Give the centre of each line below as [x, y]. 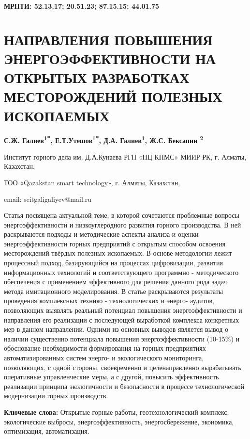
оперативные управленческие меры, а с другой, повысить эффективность [111, 377]
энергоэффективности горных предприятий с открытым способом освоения [115, 243]
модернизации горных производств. [56, 396]
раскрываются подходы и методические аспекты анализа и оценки [101, 234]
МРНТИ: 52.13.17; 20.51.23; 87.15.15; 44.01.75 [82, 6]
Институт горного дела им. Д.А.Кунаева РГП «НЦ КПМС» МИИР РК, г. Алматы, [125, 156]
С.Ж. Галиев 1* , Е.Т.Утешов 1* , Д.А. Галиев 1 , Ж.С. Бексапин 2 [104, 140]
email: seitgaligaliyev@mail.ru [48, 199]
